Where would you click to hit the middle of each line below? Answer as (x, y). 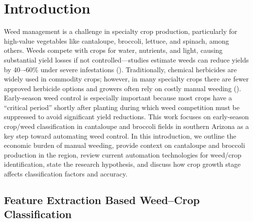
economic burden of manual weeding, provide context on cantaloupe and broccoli (125, 145)
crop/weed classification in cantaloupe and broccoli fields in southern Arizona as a (126, 126)
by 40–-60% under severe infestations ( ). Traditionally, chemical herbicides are (120, 69)
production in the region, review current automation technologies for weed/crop (123, 154)
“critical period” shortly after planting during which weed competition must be (122, 107)
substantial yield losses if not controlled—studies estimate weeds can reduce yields (126, 59)
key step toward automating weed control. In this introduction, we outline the (120, 135)
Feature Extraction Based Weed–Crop (102, 200)
